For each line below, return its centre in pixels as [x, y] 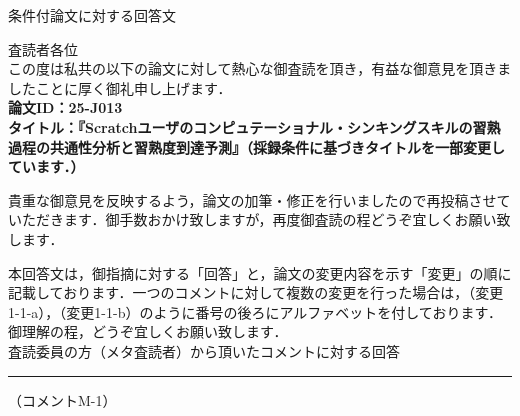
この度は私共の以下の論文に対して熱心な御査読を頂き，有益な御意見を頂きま [260, 68]
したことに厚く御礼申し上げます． [120, 87]
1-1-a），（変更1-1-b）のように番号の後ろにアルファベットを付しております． [255, 311]
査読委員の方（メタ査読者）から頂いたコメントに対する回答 [204, 350]
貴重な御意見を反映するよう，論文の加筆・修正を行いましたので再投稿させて [259, 199]
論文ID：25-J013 [65, 107]
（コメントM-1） [62, 399]
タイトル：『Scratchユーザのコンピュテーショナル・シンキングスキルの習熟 [254, 126]
